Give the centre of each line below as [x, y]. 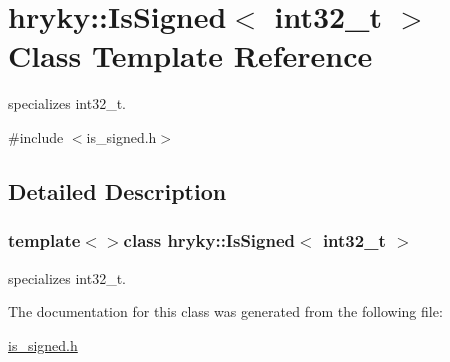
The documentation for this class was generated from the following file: [225, 311]
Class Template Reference [190, 55]
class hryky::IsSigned [209, 240]
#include [36, 136]
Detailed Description [117, 190]
